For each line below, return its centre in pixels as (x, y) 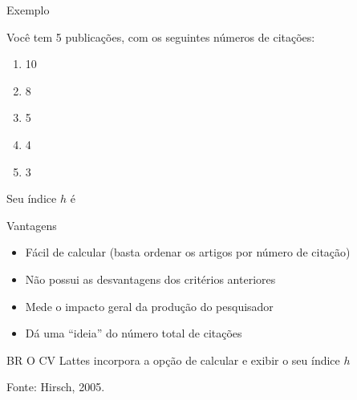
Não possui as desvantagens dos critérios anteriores (150, 279)
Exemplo (28, 10)
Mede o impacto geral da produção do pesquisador (149, 306)
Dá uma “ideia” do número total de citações (134, 333)
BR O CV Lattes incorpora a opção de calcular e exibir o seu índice (173, 360)
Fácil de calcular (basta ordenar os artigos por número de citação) (188, 252)
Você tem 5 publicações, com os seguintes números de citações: (161, 36)
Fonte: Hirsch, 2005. (56, 387)
